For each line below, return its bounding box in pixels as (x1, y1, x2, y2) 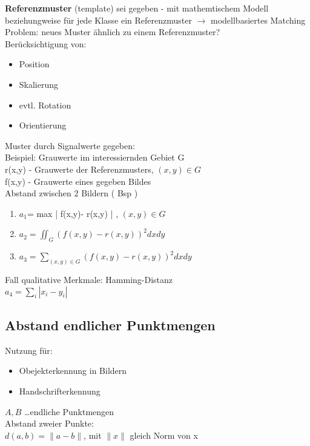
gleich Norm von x (130, 428, 198, 441)
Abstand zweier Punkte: (5, 417, 94, 430)
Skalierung (19, 78, 59, 90)
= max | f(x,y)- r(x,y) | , (27, 207, 119, 219)
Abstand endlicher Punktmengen (5, 315, 216, 334)
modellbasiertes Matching (211, 13, 306, 26)
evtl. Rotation (19, 98, 71, 111)
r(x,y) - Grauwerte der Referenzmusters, (5, 162, 154, 175)
